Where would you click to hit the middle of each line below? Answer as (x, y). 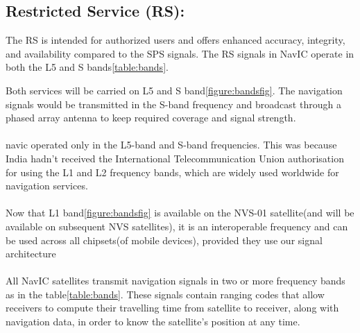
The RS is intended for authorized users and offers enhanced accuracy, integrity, (175, 40)
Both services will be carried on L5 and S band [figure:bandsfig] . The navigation (174, 90)
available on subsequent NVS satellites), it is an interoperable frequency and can (177, 226)
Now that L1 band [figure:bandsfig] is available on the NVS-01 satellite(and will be (180, 213)
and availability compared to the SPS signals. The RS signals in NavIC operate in (180, 53)
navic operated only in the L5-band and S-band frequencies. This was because (171, 145)
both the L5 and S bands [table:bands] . (87, 67)
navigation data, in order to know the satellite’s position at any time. (153, 322)
